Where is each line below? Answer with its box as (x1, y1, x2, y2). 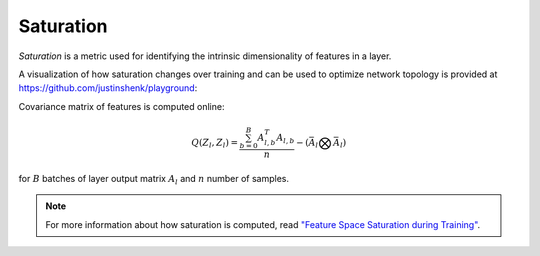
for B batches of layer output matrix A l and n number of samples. (18, 172, 290, 187)
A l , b (276, 132, 295, 145)
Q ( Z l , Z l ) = (191, 136, 239, 150)
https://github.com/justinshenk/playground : (18, 82, 198, 94)
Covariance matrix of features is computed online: (18, 100, 225, 112)
